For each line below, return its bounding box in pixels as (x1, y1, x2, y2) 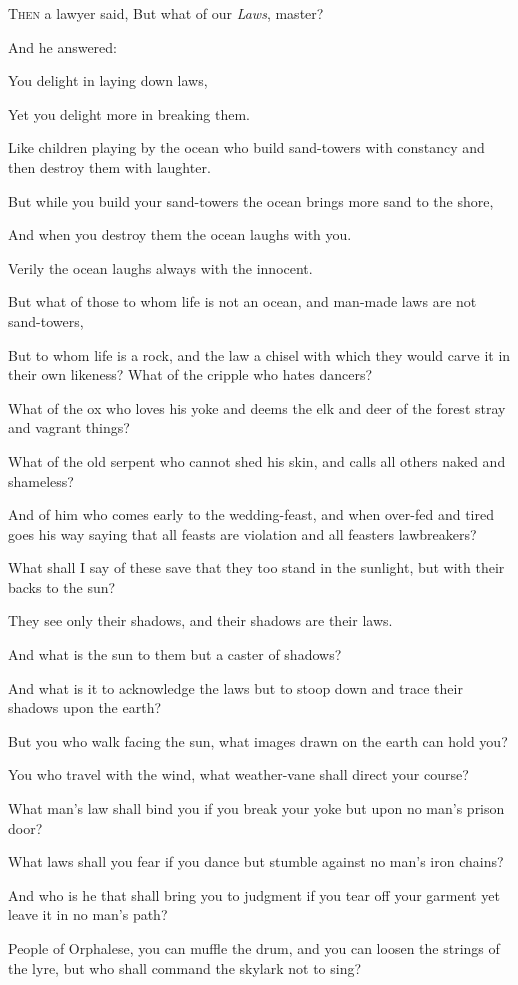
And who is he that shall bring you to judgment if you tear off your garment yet (8, 884, 500, 905)
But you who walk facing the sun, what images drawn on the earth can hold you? (8, 730, 508, 751)
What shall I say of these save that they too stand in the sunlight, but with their (8, 557, 505, 578)
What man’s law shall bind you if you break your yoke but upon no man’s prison (8, 798, 505, 819)
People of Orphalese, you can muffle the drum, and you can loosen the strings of (8, 938, 500, 958)
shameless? (8, 470, 74, 491)
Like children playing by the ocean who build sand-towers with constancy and (8, 137, 485, 158)
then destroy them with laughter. (8, 156, 211, 177)
